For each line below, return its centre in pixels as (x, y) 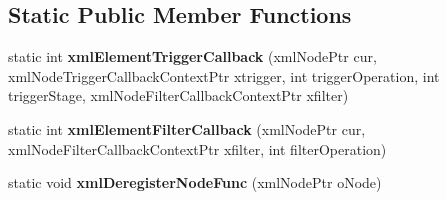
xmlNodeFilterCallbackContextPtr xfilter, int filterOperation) (197, 148)
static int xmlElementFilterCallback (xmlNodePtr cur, (187, 128)
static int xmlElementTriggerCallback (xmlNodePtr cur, (192, 56)
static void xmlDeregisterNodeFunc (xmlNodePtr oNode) (195, 182)
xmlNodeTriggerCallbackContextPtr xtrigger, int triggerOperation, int (224, 75)
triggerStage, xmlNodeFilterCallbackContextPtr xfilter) (178, 95)
